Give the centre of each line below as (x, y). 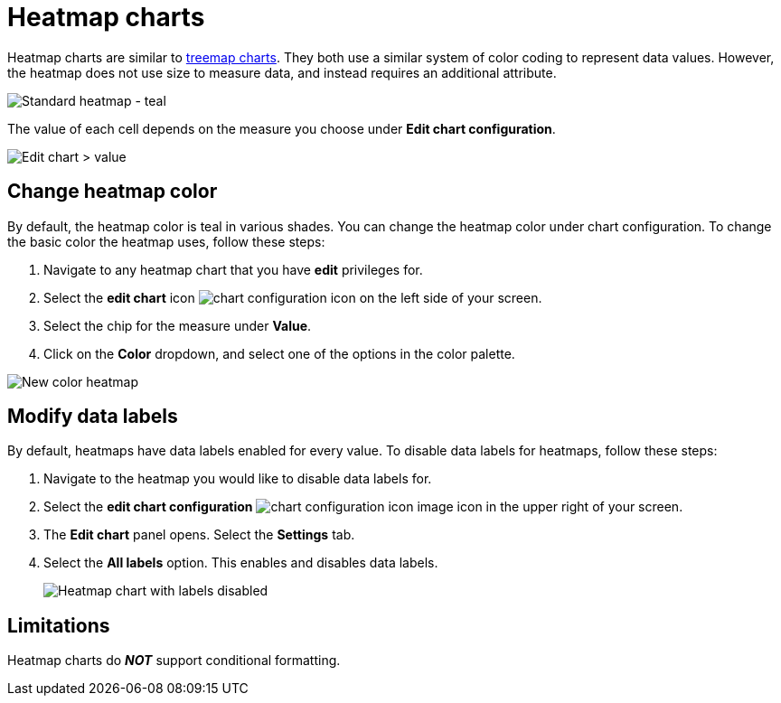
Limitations (59, 625)
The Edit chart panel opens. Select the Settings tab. (199, 535)
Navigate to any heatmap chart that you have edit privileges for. (233, 269)
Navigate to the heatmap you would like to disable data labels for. (238, 479)
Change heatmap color (113, 192)
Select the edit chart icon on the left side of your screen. (293, 297)
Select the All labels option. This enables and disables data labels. (241, 563)
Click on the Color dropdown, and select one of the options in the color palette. (279, 353)
